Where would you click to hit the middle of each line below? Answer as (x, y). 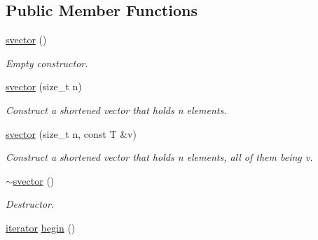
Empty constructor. (47, 63)
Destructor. (30, 204)
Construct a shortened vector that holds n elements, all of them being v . (159, 157)
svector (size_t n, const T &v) (71, 133)
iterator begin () (41, 227)
